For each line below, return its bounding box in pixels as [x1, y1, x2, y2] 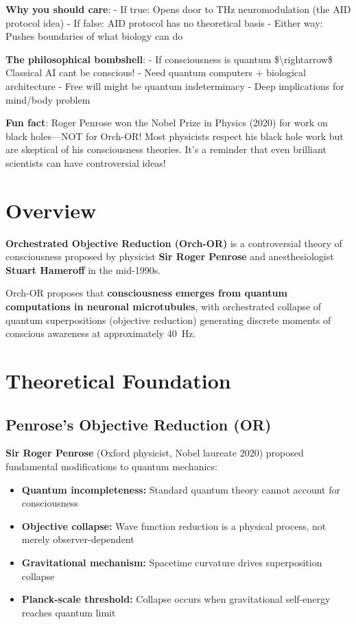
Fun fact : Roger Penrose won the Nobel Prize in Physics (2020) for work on [5, 115, 328, 130]
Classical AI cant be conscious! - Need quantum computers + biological [5, 65, 306, 80]
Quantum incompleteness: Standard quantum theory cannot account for [21, 482, 340, 496]
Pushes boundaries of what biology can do [5, 29, 183, 43]
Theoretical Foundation [5, 367, 231, 394]
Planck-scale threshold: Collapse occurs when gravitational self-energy [21, 592, 331, 606]
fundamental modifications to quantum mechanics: [5, 459, 217, 473]
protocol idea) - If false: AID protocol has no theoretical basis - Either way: [5, 15, 323, 30]
